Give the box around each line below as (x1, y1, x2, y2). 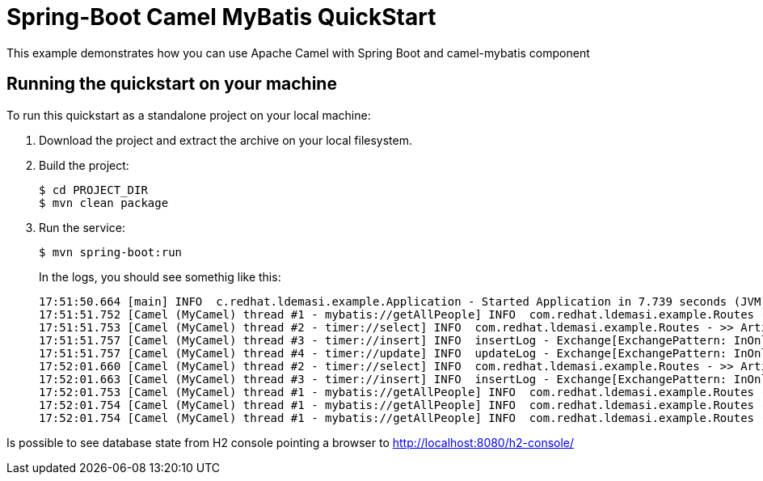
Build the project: (39, 158, 129, 172)
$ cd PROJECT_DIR (39, 183, 148, 196)
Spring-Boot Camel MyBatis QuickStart (6, 3, 436, 31)
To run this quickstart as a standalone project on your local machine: (6, 108, 371, 122)
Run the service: (39, 220, 125, 234)
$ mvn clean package (39, 196, 169, 209)
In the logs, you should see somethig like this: (39, 269, 281, 284)
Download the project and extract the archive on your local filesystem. (39, 133, 413, 147)
